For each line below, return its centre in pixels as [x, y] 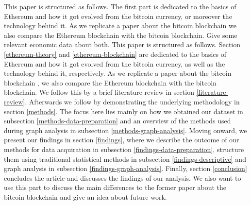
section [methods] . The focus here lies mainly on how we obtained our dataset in [124, 111]
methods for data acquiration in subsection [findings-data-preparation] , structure [124, 149]
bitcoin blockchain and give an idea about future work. [85, 196]
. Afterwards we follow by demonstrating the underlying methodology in [132, 101]
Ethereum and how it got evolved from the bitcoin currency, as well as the [115, 63]
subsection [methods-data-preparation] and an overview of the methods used [117, 121]
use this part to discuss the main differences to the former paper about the [115, 187]
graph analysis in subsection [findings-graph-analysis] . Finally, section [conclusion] [125, 168]
